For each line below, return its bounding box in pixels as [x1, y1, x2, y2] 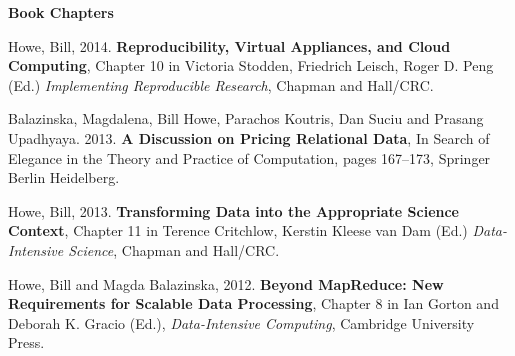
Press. [8, 332, 45, 353]
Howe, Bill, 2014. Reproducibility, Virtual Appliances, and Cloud [8, 35, 451, 56]
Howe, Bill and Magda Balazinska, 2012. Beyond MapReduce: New [8, 273, 444, 294]
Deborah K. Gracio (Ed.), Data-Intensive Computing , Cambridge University [8, 312, 475, 333]
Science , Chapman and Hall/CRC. [68, 239, 280, 260]
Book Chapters [8, 2, 114, 22]
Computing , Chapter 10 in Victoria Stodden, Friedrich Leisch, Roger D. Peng [8, 55, 494, 76]
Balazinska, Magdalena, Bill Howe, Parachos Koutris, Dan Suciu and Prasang [8, 108, 484, 129]
